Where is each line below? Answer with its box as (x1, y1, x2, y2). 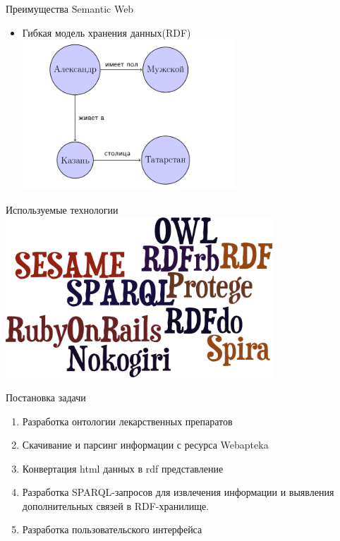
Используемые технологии (6, 202, 119, 217)
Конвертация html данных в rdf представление (22, 461, 224, 475)
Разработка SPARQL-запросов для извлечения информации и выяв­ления (22, 485, 334, 499)
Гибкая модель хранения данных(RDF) (22, 25, 191, 39)
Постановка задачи (6, 389, 86, 404)
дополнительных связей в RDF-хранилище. (22, 498, 210, 513)
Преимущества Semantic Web (6, 1, 134, 16)
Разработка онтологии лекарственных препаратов (22, 413, 233, 428)
